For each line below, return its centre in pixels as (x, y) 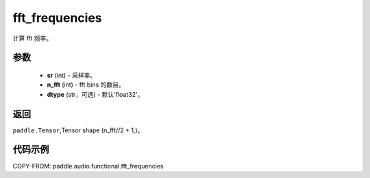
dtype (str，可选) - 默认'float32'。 (95, 94)
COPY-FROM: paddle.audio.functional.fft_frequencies (88, 166)
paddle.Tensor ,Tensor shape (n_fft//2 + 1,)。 (78, 130)
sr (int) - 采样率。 (72, 75)
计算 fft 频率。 (33, 38)
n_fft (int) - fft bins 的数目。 (86, 85)
